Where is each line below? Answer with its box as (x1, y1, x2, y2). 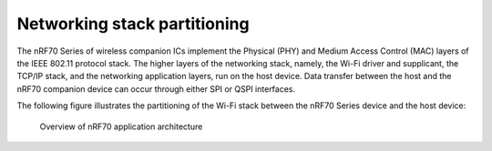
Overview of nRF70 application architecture (39, 121, 203, 132)
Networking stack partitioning (16, 14, 250, 34)
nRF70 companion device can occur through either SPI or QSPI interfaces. (16, 83, 296, 95)
